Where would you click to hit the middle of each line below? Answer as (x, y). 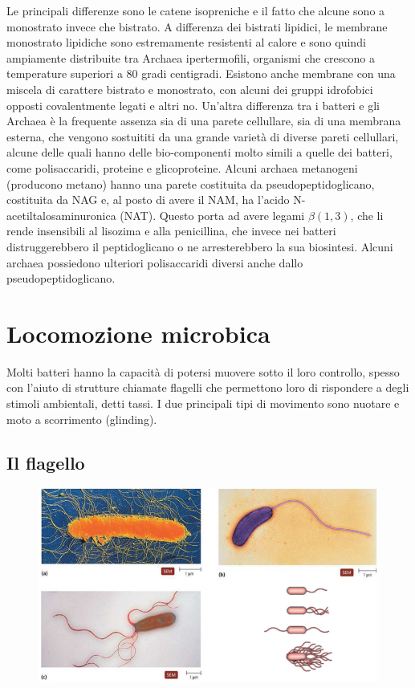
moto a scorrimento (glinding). (82, 419)
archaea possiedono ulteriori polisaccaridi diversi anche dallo (155, 262)
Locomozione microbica (138, 333)
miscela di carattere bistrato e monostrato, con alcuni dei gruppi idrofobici (190, 89)
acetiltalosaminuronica (61, 215)
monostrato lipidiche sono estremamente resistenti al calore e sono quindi (186, 42)
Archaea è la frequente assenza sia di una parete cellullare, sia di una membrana (204, 121)
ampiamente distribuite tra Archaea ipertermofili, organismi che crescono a (191, 57)
